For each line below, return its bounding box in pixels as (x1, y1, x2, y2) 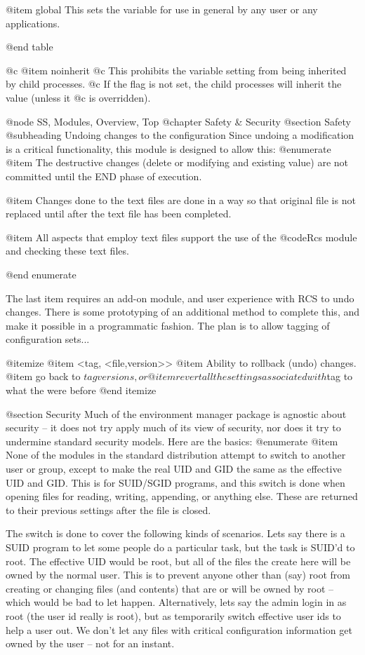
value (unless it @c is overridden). (6, 90, 151, 104)
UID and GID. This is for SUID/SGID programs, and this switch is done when (6, 475, 345, 489)
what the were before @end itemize (6, 383, 157, 398)
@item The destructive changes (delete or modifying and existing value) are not (6, 155, 348, 170)
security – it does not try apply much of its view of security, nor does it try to (6, 420, 341, 435)
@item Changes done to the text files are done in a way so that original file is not (6, 192, 356, 207)
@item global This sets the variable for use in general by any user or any (6, 2, 318, 16)
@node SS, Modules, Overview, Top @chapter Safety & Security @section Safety (6, 114, 351, 128)
